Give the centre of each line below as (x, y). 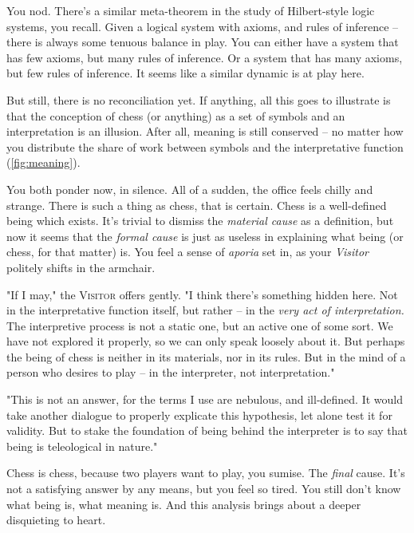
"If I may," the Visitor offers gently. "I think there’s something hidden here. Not (202, 294)
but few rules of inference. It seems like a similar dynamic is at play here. (185, 73)
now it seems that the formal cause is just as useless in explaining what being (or (205, 236)
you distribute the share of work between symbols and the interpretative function (205, 146)
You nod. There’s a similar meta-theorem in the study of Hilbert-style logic (191, 10)
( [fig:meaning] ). (43, 162)
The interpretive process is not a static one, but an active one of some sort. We (200, 325)
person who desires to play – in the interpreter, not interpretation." (171, 372)
